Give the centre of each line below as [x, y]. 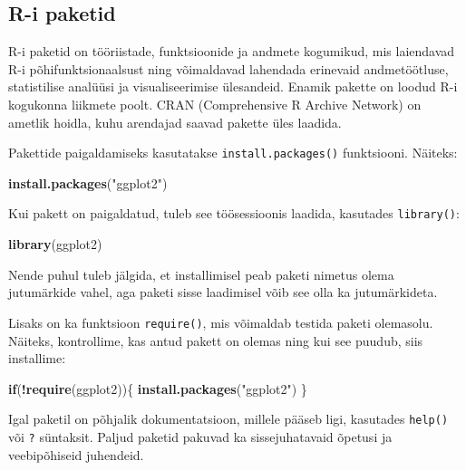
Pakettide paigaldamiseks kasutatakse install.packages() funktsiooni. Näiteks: [233, 153]
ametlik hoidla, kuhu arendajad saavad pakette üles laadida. [175, 122]
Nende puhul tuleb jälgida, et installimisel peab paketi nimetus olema [201, 274]
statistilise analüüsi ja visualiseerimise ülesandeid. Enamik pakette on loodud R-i [233, 86]
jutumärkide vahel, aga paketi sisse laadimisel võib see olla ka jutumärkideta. [223, 292]
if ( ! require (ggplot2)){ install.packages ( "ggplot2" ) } [158, 388]
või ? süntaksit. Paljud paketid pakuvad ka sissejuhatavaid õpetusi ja [200, 436]
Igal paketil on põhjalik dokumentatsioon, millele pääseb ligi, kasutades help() [228, 419]
